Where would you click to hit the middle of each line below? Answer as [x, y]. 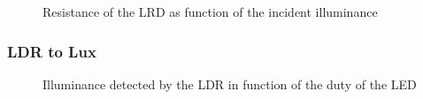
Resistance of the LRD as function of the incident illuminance [210, 11]
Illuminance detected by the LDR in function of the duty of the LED [230, 84]
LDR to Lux [52, 51]
